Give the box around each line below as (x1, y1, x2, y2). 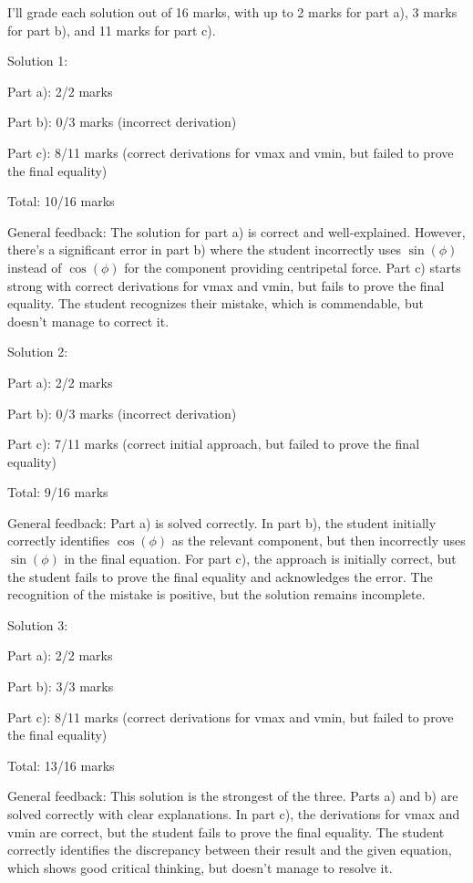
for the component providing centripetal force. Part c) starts (124, 257, 461, 276)
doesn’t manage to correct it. (7, 311, 170, 330)
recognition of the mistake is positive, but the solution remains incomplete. (7, 585, 426, 604)
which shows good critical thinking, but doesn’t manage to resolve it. (7, 857, 393, 877)
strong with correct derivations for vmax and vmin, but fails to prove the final (7, 275, 445, 295)
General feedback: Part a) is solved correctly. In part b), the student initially (7, 513, 437, 532)
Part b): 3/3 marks (7, 677, 114, 696)
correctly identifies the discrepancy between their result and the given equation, (7, 840, 452, 859)
